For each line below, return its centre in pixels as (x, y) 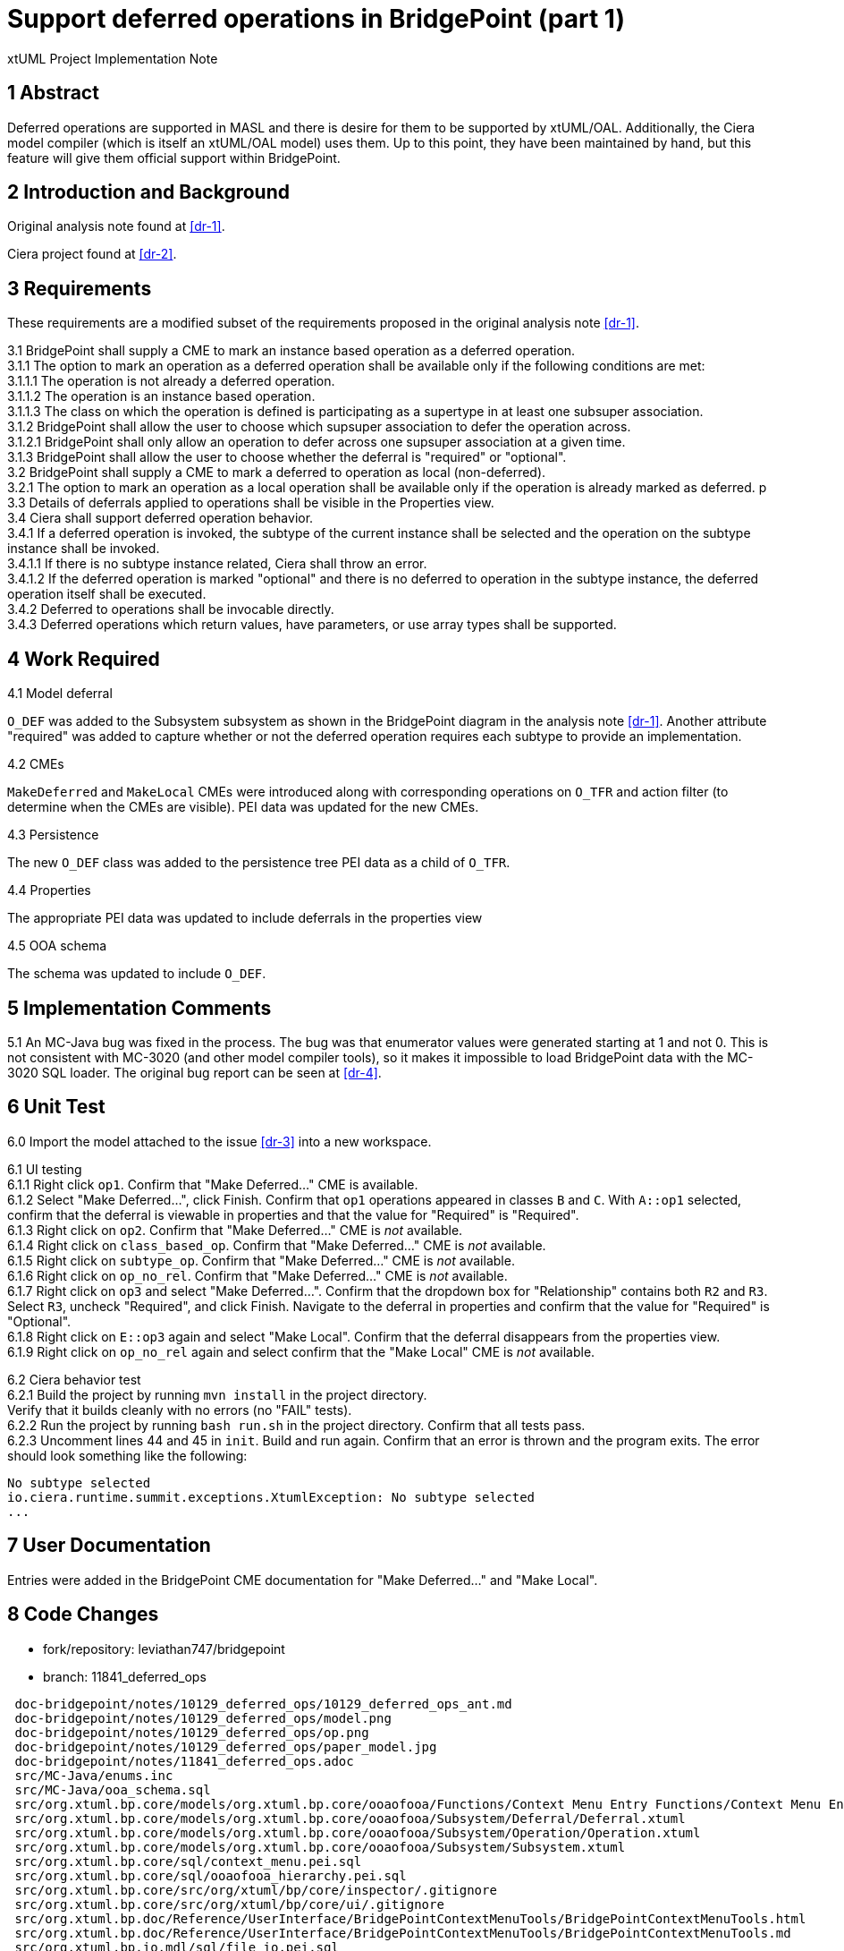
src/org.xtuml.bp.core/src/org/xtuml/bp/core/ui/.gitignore (229, 1904)
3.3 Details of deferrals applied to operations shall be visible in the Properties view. (251, 503)
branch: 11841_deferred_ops (125, 1676)
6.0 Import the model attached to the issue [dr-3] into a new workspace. (219, 1141)
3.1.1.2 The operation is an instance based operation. (161, 396)
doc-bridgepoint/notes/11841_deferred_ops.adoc (184, 1761)
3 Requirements (80, 288)
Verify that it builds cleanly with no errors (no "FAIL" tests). (180, 1410)
